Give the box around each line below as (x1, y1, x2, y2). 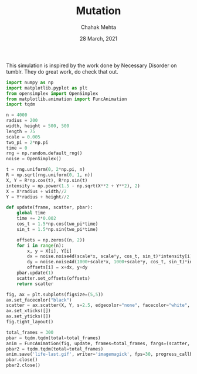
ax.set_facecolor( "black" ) (6, 297, 72, 303)
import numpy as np (6, 80, 54, 85)
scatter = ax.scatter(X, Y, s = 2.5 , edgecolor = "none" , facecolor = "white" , (6, 302, 191, 309)
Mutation (76, 4, 121, 18)
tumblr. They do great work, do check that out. (6, 68, 118, 75)
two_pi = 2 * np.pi (6, 140, 49, 145)
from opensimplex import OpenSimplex (6, 90, 98, 97)
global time (16, 210, 46, 216)
